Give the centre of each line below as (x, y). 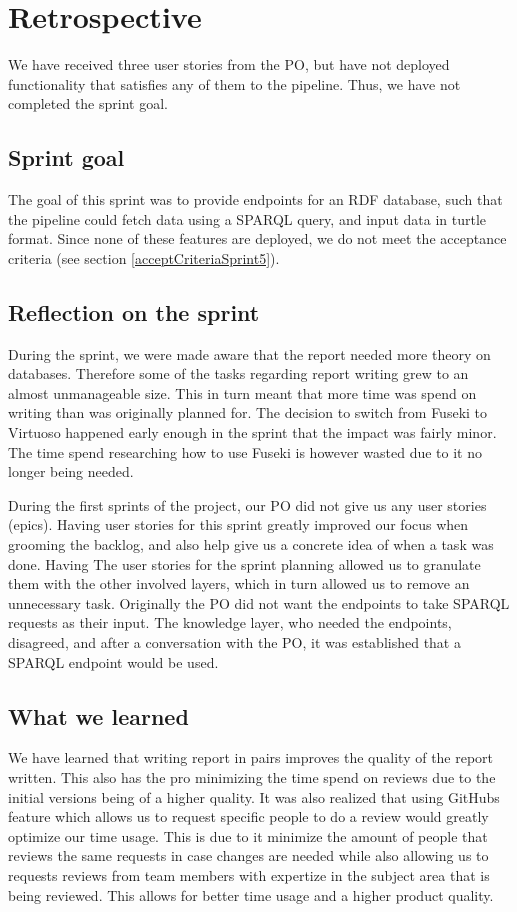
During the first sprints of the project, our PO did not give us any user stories (247, 504)
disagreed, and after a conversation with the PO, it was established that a (234, 642)
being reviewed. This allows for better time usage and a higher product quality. (251, 894)
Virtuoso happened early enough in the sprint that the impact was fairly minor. (252, 432)
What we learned (98, 715)
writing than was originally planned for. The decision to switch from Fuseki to (248, 412)
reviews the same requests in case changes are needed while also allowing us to (248, 855)
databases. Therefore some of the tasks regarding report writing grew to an (238, 373)
